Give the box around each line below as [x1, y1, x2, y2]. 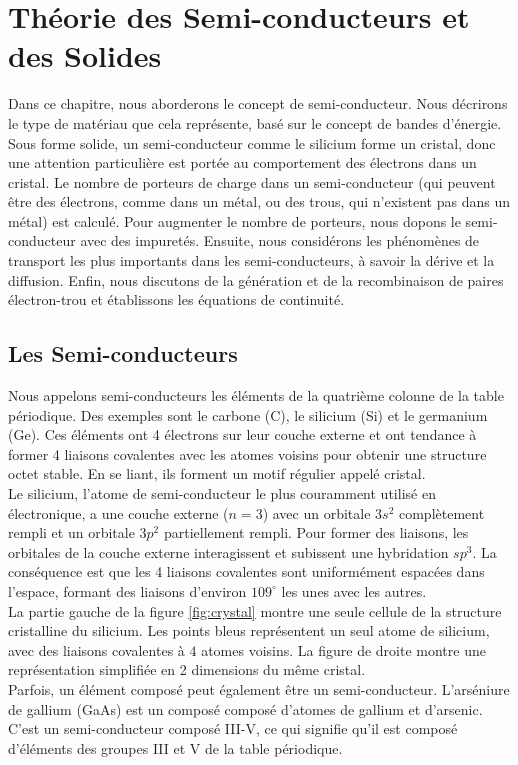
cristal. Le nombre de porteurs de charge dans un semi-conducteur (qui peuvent [8, 171, 496, 192]
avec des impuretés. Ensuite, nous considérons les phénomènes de [80, 230, 480, 251]
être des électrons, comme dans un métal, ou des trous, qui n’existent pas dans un [8, 191, 510, 212]
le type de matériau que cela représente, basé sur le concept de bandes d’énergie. [8, 112, 502, 133]
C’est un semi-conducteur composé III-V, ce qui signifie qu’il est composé [8, 718, 458, 739]
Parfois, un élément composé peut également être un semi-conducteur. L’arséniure [8, 678, 510, 699]
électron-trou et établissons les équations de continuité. [8, 289, 345, 310]
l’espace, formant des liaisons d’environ [8, 580, 247, 601]
